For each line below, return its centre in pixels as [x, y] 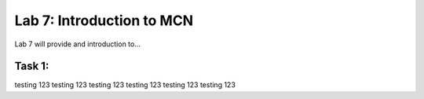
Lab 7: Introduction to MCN [104, 20]
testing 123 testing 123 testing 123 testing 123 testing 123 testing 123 [125, 85]
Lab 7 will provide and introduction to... [78, 44]
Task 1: [32, 66]
